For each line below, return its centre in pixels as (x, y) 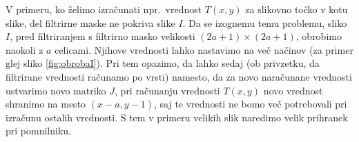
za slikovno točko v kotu (297, 9)
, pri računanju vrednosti (167, 90)
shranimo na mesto (46, 104)
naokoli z (25, 49)
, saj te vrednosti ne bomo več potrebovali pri (251, 104)
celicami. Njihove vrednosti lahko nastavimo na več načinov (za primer (204, 49)
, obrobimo (319, 36)
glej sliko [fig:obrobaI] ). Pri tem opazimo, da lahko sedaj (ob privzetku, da (163, 63)
